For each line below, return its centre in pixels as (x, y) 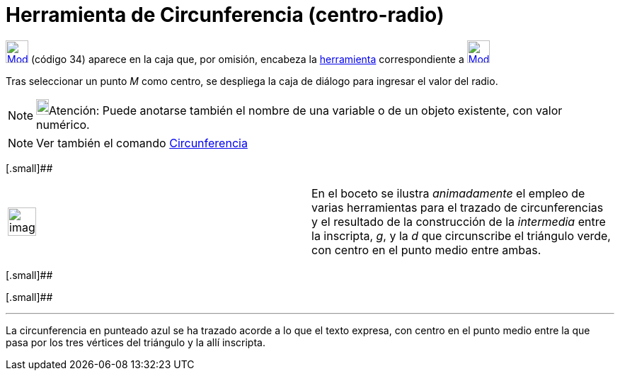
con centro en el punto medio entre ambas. (426, 250)
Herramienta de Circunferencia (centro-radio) (225, 15)
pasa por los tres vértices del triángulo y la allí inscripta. (136, 342)
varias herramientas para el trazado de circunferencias (458, 207)
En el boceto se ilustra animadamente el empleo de (448, 193)
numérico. (63, 124)
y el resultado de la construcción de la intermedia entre (459, 221)
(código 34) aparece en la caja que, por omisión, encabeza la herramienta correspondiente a (247, 59)
